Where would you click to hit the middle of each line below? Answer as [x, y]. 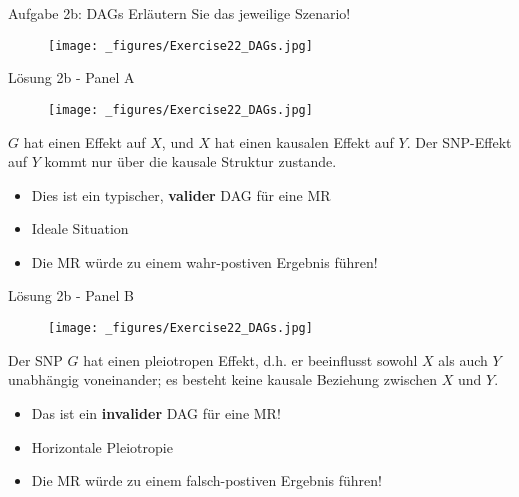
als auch [463, 359]
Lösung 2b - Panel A [71, 77]
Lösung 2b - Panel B [71, 295]
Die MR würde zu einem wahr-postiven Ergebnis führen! [204, 261]
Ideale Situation [80, 228]
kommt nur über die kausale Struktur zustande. [190, 161]
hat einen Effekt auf [84, 141]
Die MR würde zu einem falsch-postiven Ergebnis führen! [206, 480]
